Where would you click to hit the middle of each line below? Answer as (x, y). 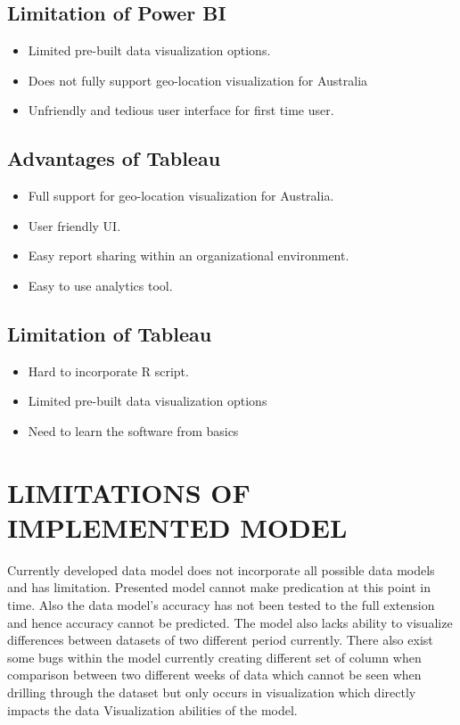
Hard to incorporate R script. (108, 371)
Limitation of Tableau (110, 333)
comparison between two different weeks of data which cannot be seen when (214, 675)
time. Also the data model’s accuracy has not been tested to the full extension (221, 605)
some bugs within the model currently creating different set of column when (214, 657)
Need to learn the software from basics (133, 430)
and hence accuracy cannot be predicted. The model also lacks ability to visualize (230, 622)
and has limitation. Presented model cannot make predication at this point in (219, 587)
